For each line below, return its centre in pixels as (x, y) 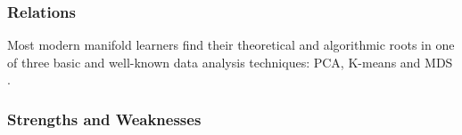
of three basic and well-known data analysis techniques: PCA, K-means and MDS (230, 62)
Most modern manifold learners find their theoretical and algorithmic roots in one (231, 45)
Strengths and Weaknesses (104, 119)
